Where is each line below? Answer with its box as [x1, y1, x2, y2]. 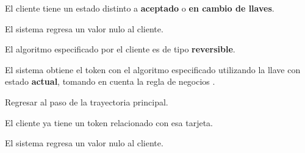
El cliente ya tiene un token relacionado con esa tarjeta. [5, 116, 213, 129]
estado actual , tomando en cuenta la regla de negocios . [5, 75, 215, 88]
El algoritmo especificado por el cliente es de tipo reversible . [5, 43, 235, 55]
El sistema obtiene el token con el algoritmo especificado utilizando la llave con [5, 63, 301, 76]
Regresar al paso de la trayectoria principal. [5, 95, 168, 108]
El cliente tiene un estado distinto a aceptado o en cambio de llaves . [5, 2, 274, 14]
